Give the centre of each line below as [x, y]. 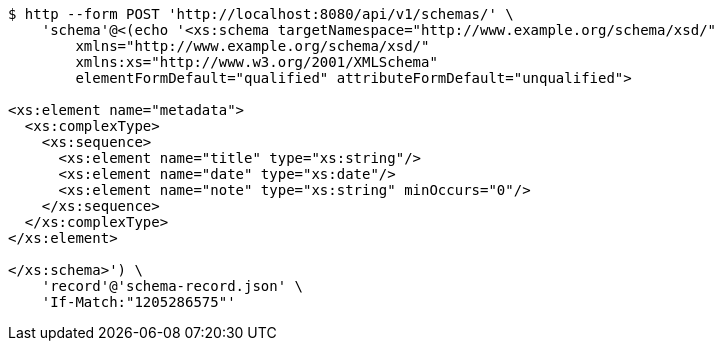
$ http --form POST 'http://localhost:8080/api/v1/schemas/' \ [261, 14]
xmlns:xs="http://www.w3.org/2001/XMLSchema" [256, 62]
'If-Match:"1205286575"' [138, 302]
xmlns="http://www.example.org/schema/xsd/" [252, 46]
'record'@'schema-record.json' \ [172, 286]
